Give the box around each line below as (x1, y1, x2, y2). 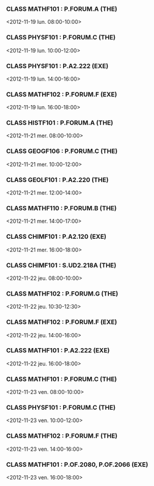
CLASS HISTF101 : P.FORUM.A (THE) (6, 119, 114, 127)
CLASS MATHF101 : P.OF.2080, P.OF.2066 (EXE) (6, 460, 149, 469)
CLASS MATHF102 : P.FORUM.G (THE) (6, 289, 118, 297)
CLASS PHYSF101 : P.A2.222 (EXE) (6, 61, 109, 70)
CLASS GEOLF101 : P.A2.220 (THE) (6, 176, 109, 184)
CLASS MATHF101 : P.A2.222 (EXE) (6, 346, 110, 355)
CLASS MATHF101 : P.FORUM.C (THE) (6, 375, 117, 383)
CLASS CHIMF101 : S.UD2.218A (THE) (6, 261, 117, 269)
